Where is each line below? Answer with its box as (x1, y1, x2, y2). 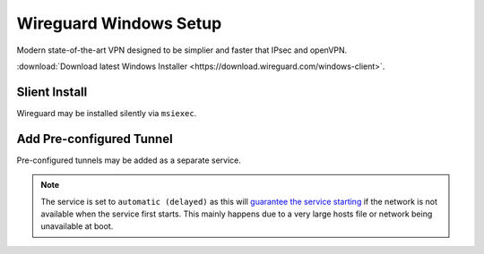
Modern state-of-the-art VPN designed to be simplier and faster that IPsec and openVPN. (16, 45, 348, 55)
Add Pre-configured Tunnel (16, 131, 174, 147)
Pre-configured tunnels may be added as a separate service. (16, 155, 242, 165)
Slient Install (16, 84, 88, 99)
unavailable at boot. (40, 221, 114, 232)
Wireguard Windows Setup (16, 13, 222, 33)
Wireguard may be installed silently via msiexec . (16, 107, 197, 118)
